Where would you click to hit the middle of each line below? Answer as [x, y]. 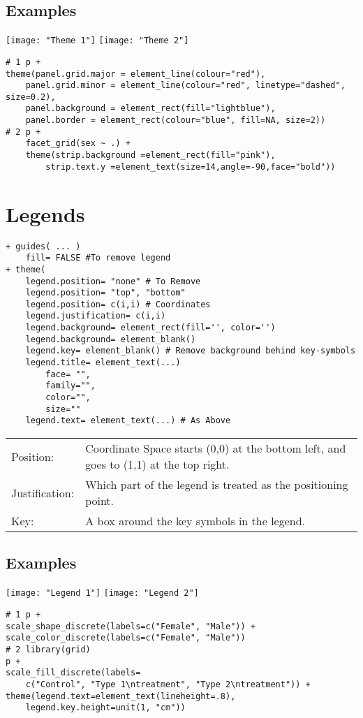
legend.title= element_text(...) [103, 363]
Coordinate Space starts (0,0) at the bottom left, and [216, 448]
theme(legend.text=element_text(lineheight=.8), [121, 696]
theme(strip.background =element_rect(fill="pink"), [150, 155]
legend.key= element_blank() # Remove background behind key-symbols [191, 351]
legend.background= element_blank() [111, 339]
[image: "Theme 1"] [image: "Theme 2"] [97, 41]
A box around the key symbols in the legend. [195, 521]
